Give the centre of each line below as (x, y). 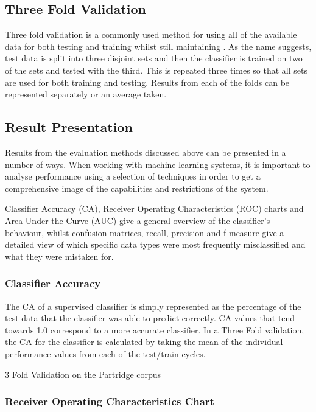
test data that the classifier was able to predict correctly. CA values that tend (150, 318)
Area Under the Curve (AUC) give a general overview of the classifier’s (138, 220)
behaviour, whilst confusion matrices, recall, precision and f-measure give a (145, 232)
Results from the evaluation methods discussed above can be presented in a (146, 152)
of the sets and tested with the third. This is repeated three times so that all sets (156, 70)
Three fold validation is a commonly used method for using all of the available (151, 34)
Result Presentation (69, 127)
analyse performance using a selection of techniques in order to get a (133, 176)
